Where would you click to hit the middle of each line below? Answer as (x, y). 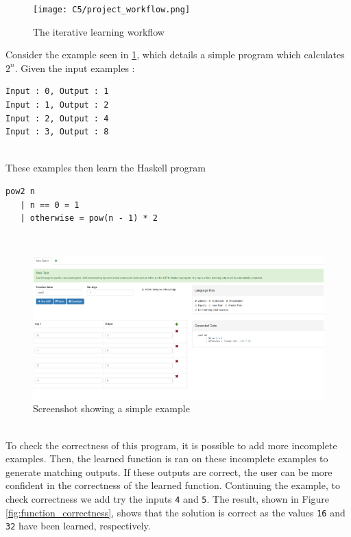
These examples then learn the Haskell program (106, 168)
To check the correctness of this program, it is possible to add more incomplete (171, 445)
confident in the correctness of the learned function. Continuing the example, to (173, 485)
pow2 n (20, 191)
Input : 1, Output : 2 (57, 105)
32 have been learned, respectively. (78, 526)
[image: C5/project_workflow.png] (112, 10)
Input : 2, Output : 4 (57, 118)
